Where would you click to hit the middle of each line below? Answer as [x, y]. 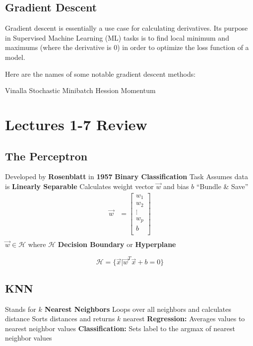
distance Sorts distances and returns [60, 319]
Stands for [21, 309]
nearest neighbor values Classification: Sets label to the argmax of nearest [120, 328]
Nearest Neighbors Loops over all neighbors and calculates [138, 309]
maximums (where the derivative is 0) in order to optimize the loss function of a [127, 47]
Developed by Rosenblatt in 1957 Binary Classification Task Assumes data [127, 176]
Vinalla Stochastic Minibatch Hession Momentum [80, 90]
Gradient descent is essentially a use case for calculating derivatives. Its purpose [126, 28]
